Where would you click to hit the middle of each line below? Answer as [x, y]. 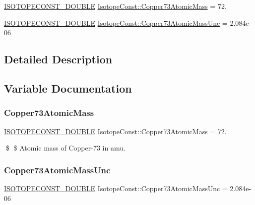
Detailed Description [58, 59]
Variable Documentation [68, 88]
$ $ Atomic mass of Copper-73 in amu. [65, 148]
